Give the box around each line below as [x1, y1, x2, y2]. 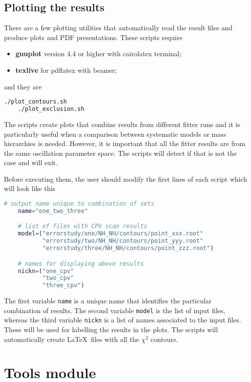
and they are [4, 81, 42, 91]
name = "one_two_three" [18, 207, 88, 214]
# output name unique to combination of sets [4, 200, 154, 208]
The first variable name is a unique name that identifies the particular [4, 296, 212, 306]
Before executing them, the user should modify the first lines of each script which [4, 173, 248, 184]
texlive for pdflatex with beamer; [15, 64, 117, 75]
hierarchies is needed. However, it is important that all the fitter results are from [4, 138, 246, 149]
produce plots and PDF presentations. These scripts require [4, 32, 183, 42]
